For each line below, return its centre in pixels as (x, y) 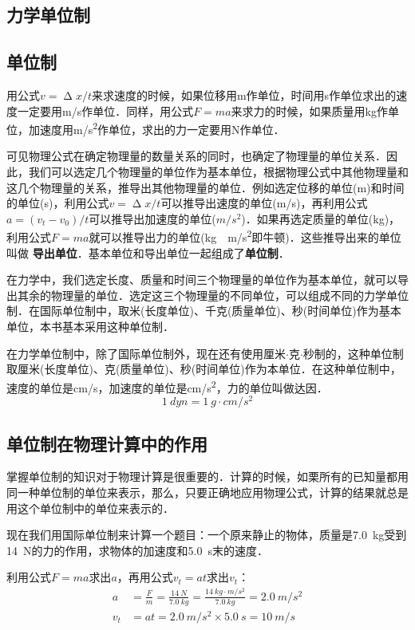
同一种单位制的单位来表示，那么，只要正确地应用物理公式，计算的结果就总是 (207, 492)
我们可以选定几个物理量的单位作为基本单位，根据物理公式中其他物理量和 (218, 172)
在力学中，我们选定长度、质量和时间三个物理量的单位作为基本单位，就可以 (202, 280)
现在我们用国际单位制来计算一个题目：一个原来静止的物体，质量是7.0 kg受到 (207, 535)
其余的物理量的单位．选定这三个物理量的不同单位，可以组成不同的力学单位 (213, 295)
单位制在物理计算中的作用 (107, 443)
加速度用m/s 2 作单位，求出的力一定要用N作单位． (156, 128)
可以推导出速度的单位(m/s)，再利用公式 (264, 203)
